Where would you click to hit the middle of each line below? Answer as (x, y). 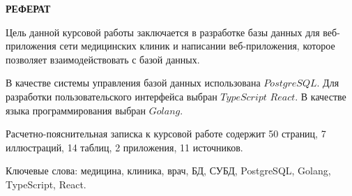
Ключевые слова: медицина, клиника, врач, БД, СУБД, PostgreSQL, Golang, (168, 171)
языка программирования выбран (76, 110)
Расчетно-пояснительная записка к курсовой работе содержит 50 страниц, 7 (166, 134)
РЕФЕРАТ (28, 8)
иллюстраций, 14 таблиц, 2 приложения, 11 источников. (124, 147)
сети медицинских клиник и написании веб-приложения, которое (197, 46)
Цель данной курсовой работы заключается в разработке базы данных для (163, 32)
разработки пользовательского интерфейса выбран (112, 96)
